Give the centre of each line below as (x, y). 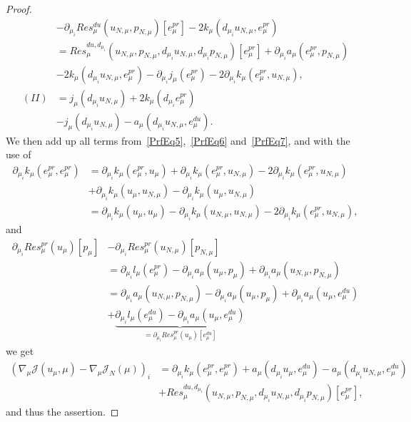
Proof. (19, 9)
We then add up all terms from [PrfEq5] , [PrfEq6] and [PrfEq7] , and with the (178, 140)
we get (20, 350)
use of (19, 154)
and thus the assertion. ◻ (62, 412)
